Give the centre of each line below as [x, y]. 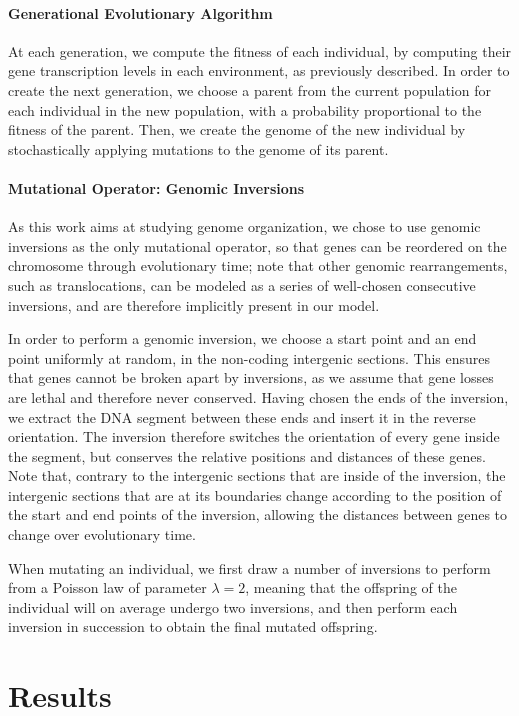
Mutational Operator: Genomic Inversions [156, 187]
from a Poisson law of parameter [107, 587]
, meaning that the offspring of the [351, 587]
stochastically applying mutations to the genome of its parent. [198, 148]
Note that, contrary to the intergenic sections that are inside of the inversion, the [257, 475]
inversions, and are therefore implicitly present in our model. [194, 304]
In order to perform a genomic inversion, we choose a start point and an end [242, 338]
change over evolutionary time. [102, 534]
